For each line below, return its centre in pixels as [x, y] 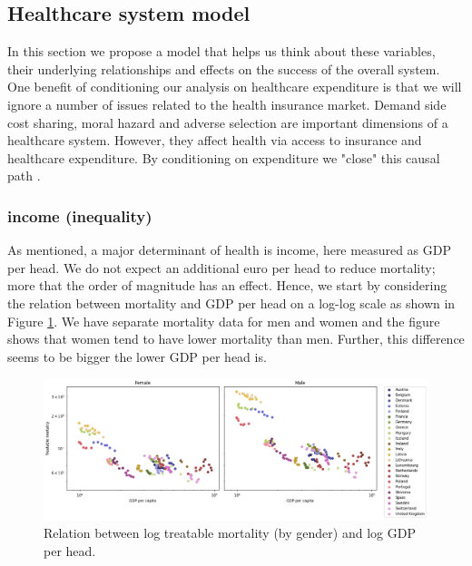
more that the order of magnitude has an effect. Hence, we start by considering [227, 285]
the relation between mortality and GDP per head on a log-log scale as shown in [231, 303]
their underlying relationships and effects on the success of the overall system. [224, 68]
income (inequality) [80, 215]
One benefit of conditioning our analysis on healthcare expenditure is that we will [235, 87]
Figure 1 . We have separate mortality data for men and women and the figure [224, 321]
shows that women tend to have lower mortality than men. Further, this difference [236, 339]
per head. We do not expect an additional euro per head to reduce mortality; [221, 267]
